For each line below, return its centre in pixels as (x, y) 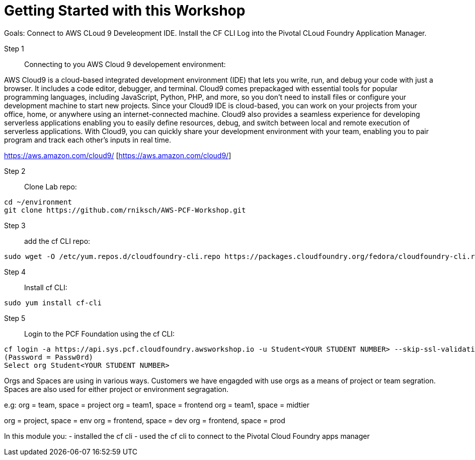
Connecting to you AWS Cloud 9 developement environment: (125, 64)
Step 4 (15, 272)
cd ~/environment (38, 202)
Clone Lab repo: (51, 186)
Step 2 (15, 171)
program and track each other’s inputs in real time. (88, 140)
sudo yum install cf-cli (53, 303)
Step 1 (14, 48)
